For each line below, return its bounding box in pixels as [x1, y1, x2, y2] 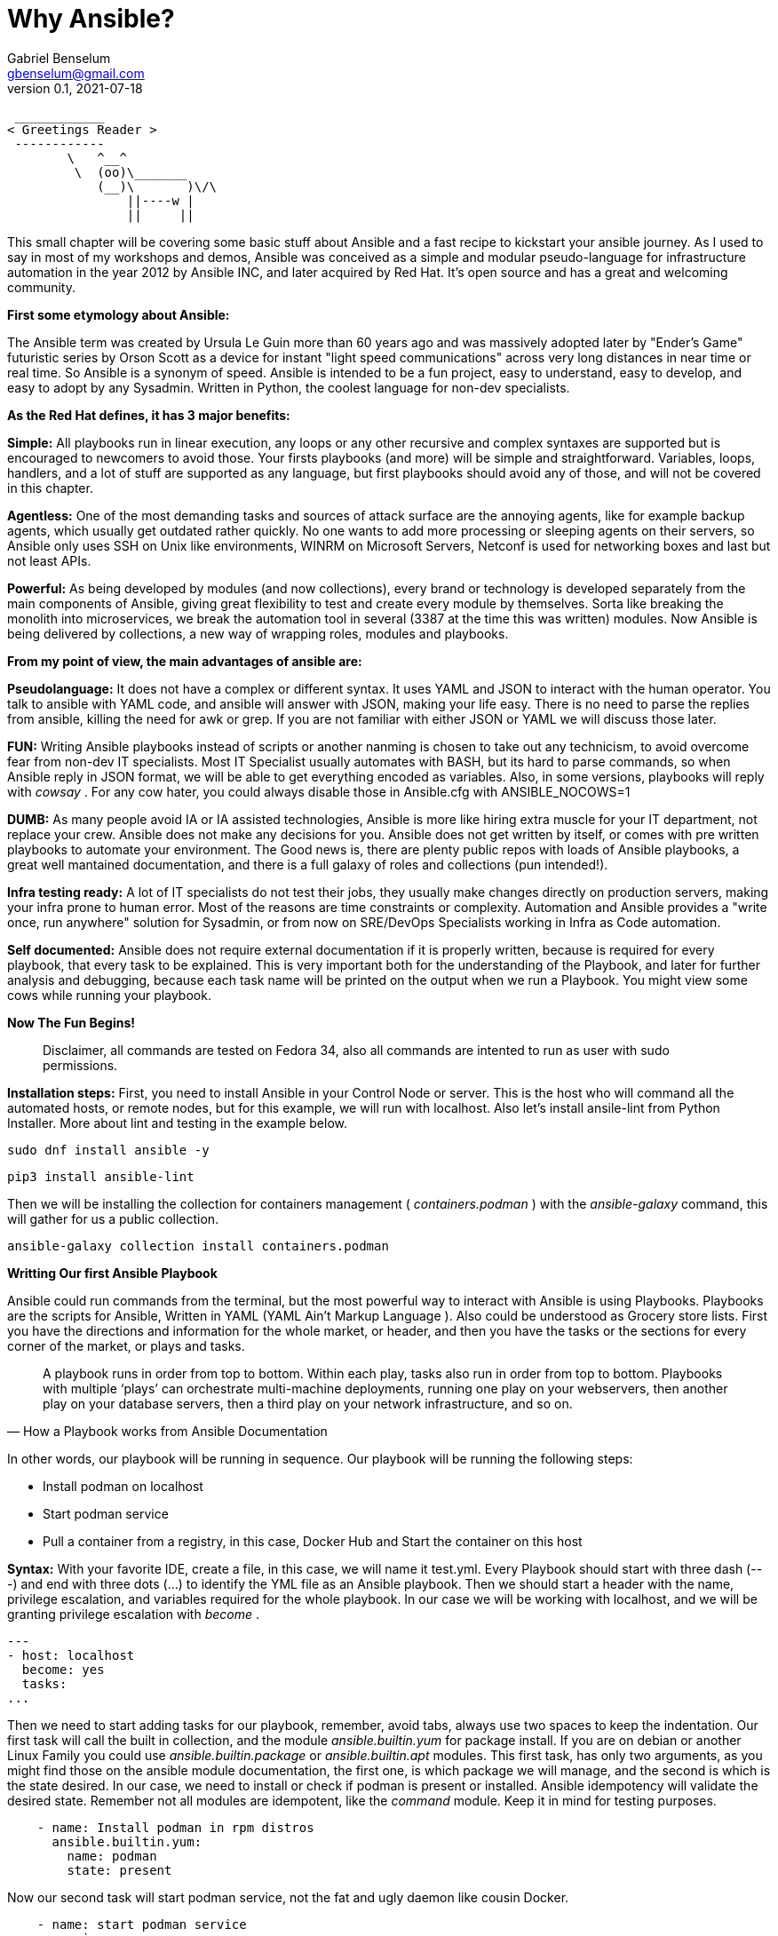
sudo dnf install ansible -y [7, 1142, 210, 1157]
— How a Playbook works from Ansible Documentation [7, 1423, 328, 1439]
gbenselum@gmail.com [7, 65, 145, 81]
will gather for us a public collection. [7, 1210, 219, 1226]
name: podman [67, 1848, 157, 1863]
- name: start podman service [36, 1916, 247, 1932]
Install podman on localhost [43, 1478, 203, 1494]
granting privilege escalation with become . [7, 1606, 259, 1622]
